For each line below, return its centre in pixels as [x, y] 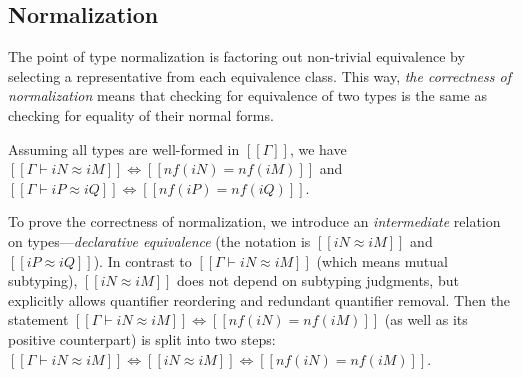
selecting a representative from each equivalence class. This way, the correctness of [259, 75]
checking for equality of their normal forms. [141, 114]
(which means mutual [382, 260]
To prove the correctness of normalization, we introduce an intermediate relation [254, 221]
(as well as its [426, 319]
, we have [318, 148]
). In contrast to [142, 260]
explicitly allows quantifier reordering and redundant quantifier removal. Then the [259, 299]
